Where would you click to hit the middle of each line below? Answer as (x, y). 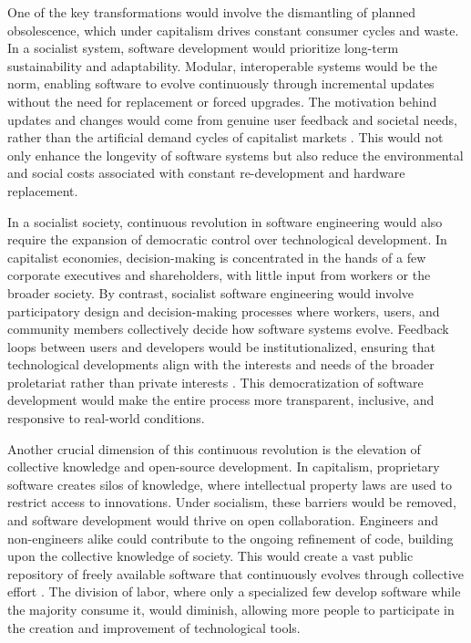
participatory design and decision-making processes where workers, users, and (224, 311)
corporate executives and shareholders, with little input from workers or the (219, 275)
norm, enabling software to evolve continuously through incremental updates (221, 83)
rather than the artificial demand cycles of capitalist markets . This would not (225, 137)
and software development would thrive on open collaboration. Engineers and (223, 520)
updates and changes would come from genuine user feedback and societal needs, (232, 119)
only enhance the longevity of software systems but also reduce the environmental (235, 155)
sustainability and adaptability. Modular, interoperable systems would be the (222, 65)
